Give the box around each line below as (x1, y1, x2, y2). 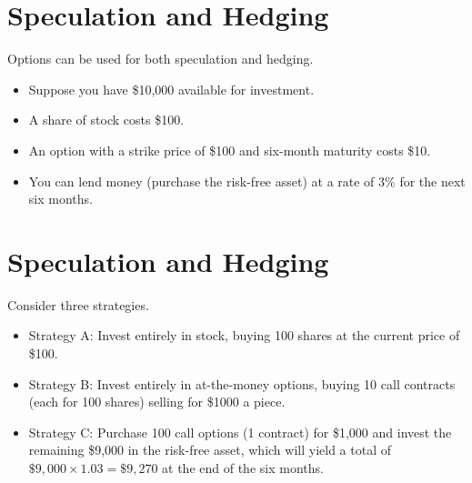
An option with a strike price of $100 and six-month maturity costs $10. (28, 140, 431, 159)
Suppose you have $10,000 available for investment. (28, 79, 315, 98)
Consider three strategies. (7, 295, 149, 314)
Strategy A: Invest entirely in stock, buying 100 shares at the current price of (28, 326, 460, 345)
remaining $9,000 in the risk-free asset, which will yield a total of (28, 440, 391, 459)
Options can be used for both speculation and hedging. (7, 49, 314, 68)
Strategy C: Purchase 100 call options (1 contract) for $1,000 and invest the (28, 422, 452, 441)
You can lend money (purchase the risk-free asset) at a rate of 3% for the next (28, 171, 466, 190)
